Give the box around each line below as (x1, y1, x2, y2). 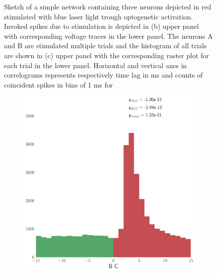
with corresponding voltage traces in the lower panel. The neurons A (4, 30, 213, 41)
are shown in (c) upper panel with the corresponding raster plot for (4, 50, 209, 60)
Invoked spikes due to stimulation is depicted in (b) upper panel (4, 21, 199, 31)
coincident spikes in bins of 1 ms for (4, 79, 113, 90)
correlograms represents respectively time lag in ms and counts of (4, 70, 203, 80)
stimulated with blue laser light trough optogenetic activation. (4, 11, 193, 21)
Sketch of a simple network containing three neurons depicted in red (4, 1, 212, 11)
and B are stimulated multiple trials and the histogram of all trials (4, 40, 207, 51)
